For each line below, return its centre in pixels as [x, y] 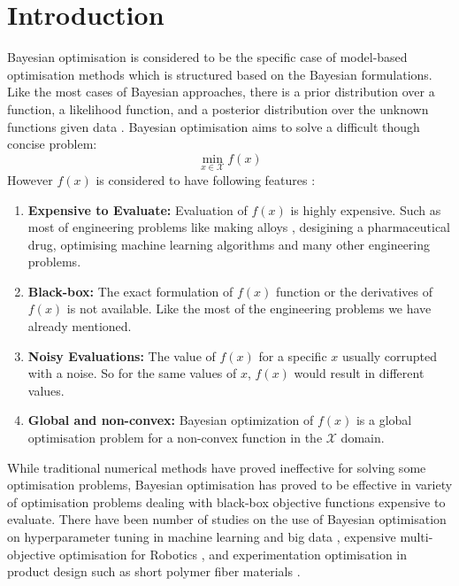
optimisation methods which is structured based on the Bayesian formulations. [220, 74]
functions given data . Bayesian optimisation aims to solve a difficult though [214, 126]
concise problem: [52, 144]
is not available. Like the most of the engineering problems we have [249, 308]
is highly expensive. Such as [366, 209]
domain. [363, 438]
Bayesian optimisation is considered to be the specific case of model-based [207, 57]
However [30, 179]
